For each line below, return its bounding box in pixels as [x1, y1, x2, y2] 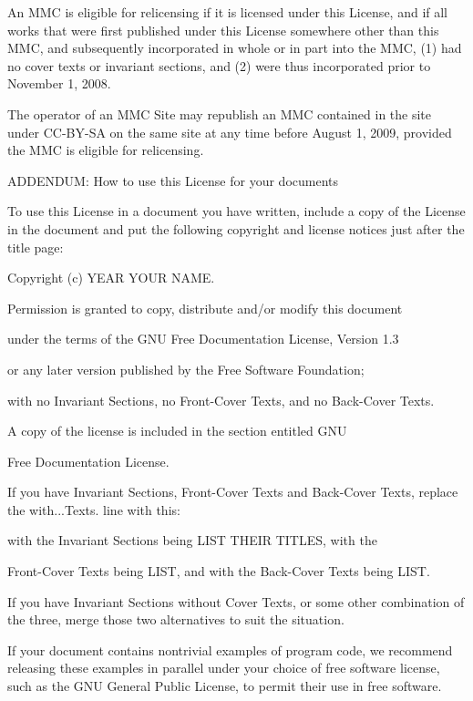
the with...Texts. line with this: [7, 500, 180, 519]
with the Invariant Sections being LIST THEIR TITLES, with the [7, 531, 377, 550]
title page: [7, 237, 64, 256]
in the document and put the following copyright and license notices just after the [7, 219, 465, 238]
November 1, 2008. [7, 74, 111, 93]
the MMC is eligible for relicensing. [7, 140, 204, 160]
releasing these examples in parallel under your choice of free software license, [7, 658, 440, 677]
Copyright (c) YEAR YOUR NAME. [7, 268, 215, 287]
